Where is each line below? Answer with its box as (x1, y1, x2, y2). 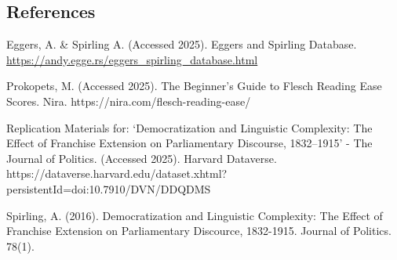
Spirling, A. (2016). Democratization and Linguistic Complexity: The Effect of (6, 207, 383, 223)
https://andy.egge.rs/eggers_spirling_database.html (6, 51, 258, 67)
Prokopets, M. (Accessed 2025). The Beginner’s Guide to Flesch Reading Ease (6, 78, 382, 94)
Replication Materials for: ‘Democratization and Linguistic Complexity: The (6, 119, 373, 135)
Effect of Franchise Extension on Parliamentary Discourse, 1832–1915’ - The (6, 135, 373, 151)
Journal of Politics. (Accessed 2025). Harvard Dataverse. (6, 150, 277, 166)
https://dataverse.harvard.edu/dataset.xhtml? (6, 165, 228, 182)
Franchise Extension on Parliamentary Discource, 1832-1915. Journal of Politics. (6, 222, 392, 239)
